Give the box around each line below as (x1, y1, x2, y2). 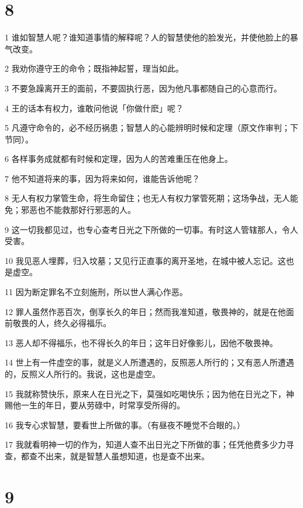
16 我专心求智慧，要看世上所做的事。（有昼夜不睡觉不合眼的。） (5, 418, 245, 431)
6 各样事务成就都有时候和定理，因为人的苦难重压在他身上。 (5, 153, 233, 165)
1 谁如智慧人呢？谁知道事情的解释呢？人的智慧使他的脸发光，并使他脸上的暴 (5, 31, 298, 43)
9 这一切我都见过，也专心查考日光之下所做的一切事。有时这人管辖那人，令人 (5, 223, 298, 235)
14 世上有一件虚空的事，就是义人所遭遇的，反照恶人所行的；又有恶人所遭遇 (5, 356, 294, 368)
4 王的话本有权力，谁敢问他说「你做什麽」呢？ (5, 101, 184, 114)
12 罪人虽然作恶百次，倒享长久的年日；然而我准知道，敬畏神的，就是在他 (5, 305, 286, 317)
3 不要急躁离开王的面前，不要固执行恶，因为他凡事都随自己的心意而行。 (5, 82, 282, 94)
